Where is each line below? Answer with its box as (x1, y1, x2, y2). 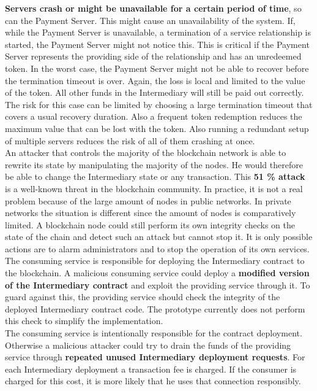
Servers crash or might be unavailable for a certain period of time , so (5, 2, 302, 14)
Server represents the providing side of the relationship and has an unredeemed (5, 50, 302, 63)
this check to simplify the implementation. (5, 314, 163, 327)
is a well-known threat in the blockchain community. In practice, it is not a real (5, 182, 303, 195)
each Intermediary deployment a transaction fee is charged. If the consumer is (5, 362, 297, 375)
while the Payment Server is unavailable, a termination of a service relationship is (5, 26, 311, 39)
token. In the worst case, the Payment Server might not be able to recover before (5, 61, 309, 74)
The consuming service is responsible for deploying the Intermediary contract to (5, 254, 305, 267)
